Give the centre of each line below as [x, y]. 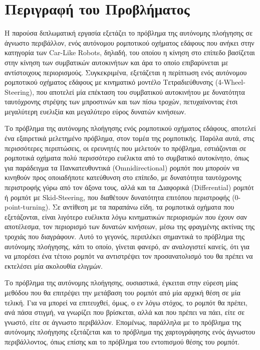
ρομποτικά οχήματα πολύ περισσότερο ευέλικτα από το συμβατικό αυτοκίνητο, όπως [127, 158]
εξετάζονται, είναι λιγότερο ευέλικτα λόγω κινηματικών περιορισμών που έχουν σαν [126, 216]
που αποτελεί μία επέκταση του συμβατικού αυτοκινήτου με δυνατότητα [141, 92]
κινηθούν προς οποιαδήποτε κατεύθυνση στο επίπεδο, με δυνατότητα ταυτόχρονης [123, 177]
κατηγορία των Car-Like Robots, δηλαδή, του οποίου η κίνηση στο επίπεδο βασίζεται [130, 52]
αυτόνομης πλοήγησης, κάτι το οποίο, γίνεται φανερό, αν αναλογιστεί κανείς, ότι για [127, 246]
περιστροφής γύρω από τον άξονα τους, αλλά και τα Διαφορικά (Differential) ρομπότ [129, 187]
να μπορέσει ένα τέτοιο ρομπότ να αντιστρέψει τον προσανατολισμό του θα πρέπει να [129, 256]
